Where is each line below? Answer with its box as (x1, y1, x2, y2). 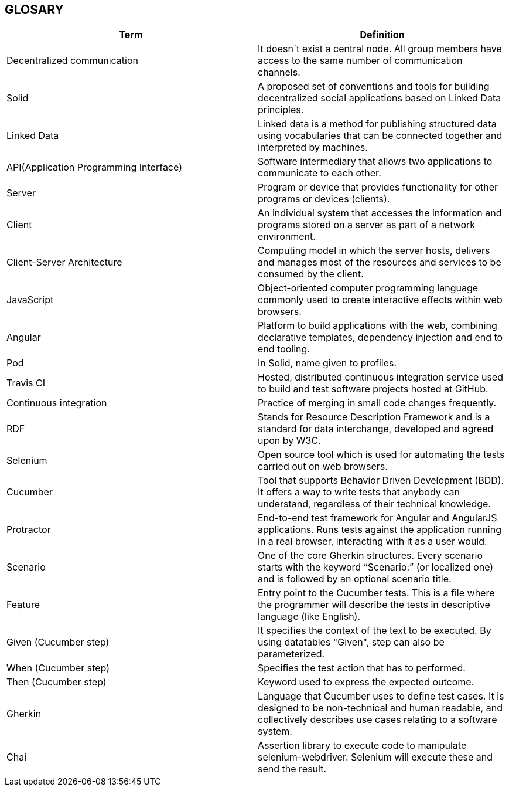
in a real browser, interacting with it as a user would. (258, 535, 487, 548)
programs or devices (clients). (258, 193, 390, 205)
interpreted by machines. (258, 141, 368, 154)
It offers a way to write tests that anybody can (258, 486, 460, 498)
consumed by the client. (258, 268, 364, 280)
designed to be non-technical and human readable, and (258, 702, 503, 714)
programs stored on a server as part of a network (258, 219, 476, 231)
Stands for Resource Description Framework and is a (258, 411, 490, 423)
